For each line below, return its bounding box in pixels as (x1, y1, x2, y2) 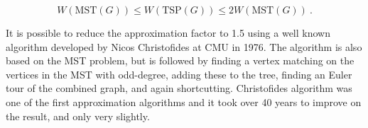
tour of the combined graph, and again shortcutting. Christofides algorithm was (6, 81, 352, 95)
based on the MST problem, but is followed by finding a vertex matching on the (6, 53, 355, 68)
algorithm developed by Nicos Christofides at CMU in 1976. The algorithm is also (6, 39, 362, 54)
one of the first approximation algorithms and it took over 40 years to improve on (6, 94, 362, 109)
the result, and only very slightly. (6, 108, 150, 123)
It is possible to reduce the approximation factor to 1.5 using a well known (6, 25, 330, 40)
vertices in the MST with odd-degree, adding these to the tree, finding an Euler (6, 66, 352, 81)
